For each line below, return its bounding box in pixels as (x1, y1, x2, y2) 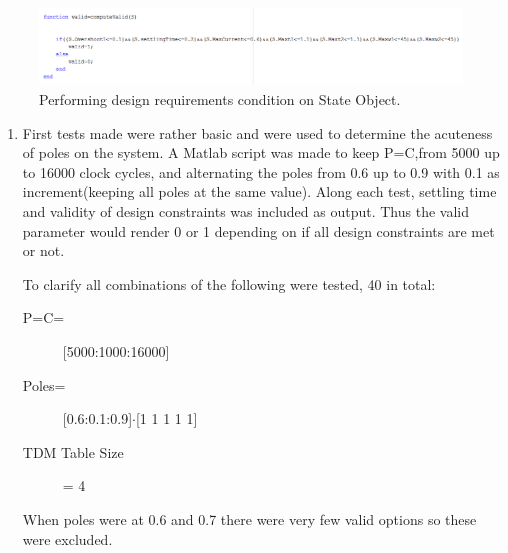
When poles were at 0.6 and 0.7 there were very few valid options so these (22, 508, 477, 529)
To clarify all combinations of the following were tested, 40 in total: (22, 273, 436, 294)
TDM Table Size (22, 441, 124, 462)
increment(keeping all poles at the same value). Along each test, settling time (22, 181, 497, 202)
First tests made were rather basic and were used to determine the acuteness (22, 122, 493, 143)
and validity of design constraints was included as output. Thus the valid (22, 200, 469, 221)
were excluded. (22, 528, 113, 549)
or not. (22, 240, 65, 261)
